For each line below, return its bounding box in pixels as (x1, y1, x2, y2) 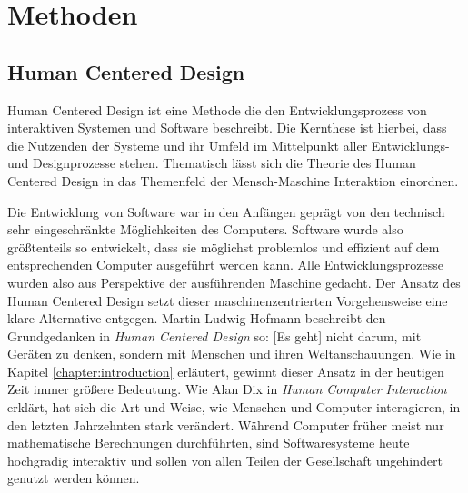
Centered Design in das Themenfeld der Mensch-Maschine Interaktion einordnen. (7, 171, 459, 190)
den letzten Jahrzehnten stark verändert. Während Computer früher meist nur (7, 415, 444, 434)
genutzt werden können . (7, 468, 140, 488)
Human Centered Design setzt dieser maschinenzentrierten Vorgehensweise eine (7, 291, 448, 310)
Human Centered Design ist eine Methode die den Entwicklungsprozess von (7, 100, 427, 119)
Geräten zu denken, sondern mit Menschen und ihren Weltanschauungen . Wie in (7, 344, 456, 363)
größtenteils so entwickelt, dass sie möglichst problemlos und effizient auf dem (7, 237, 440, 256)
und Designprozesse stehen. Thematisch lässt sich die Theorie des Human (7, 153, 416, 173)
